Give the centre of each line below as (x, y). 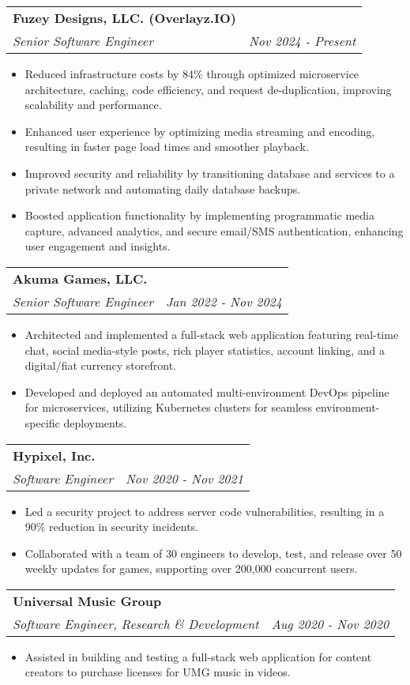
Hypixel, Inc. (54, 455)
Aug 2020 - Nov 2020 (330, 623)
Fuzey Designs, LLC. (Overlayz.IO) (124, 18)
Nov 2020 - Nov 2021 (184, 478)
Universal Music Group (87, 600)
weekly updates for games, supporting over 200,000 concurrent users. (191, 568)
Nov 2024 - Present (302, 41)
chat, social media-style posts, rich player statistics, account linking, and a (205, 350)
